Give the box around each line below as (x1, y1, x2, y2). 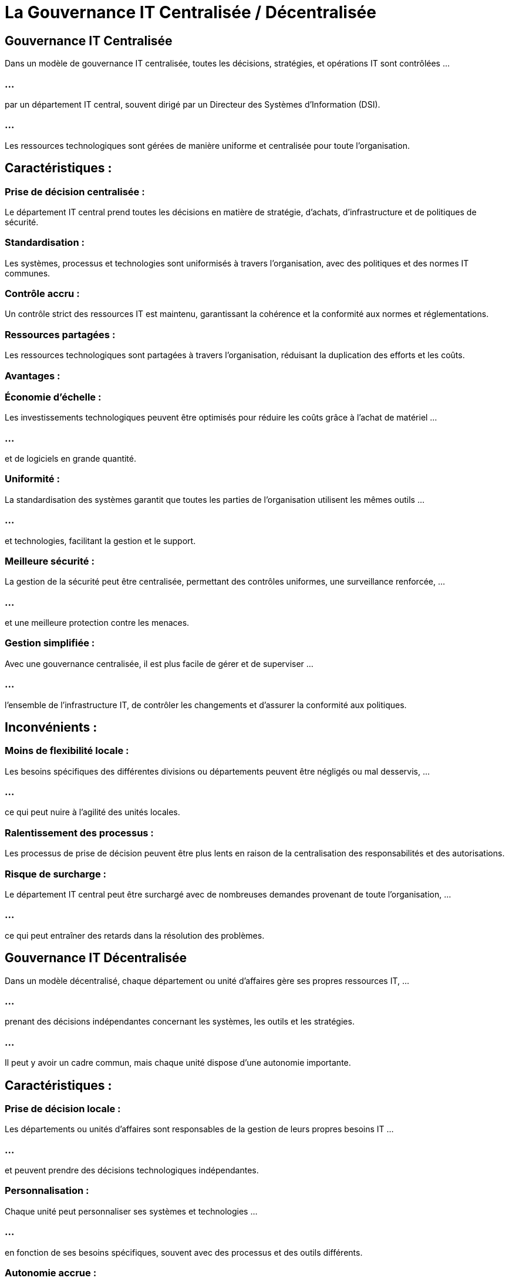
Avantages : (5, 369, 60, 382)
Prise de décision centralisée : (5, 185, 145, 198)
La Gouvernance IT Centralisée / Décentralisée (5, 2, 376, 22)
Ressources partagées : (5, 328, 116, 341)
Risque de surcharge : (5, 868, 106, 880)
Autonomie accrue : (5, 1266, 97, 1279)
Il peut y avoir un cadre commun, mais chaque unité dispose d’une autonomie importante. (5, 1058, 351, 1068)
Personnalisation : (5, 1185, 89, 1197)
